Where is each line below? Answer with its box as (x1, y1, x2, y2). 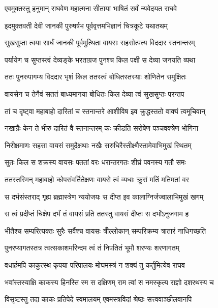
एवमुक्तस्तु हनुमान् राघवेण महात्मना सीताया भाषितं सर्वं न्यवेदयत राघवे (5, 3, 177, 13)
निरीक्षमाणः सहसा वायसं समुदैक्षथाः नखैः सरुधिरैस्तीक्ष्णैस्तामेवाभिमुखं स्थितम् (5, 139, 192, 150)
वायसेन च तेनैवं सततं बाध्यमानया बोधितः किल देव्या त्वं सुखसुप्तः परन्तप (5, 88, 184, 99)
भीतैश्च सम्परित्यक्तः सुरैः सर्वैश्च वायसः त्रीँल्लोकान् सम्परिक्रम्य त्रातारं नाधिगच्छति (5, 225, 206, 236)
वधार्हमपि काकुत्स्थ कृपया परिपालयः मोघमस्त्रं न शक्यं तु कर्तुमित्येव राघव (5, 259, 185, 270)
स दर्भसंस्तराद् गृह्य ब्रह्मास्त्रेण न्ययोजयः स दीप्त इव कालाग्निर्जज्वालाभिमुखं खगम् (5, 191, 204, 202)
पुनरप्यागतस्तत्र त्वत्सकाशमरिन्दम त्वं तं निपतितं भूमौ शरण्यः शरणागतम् (5, 242, 179, 253)
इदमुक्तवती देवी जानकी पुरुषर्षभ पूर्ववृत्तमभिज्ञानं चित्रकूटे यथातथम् (5, 20, 168, 31)
